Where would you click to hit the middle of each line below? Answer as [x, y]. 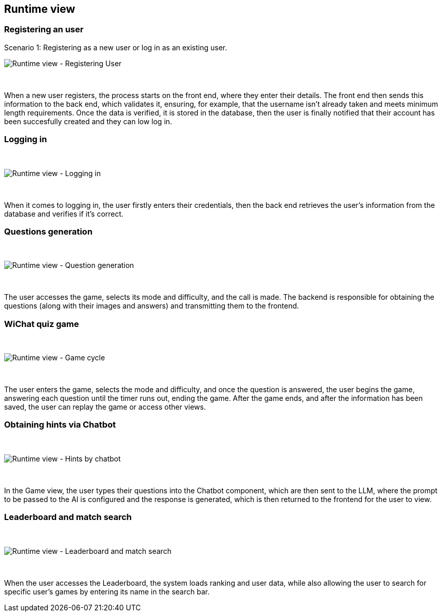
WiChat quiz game [42, 324]
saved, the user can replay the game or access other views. [105, 407]
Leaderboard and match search [68, 517]
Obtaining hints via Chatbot [60, 425]
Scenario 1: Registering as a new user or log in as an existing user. [116, 47]
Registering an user [44, 30]
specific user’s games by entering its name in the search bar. [107, 591]
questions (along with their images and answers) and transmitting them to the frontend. [152, 306]
